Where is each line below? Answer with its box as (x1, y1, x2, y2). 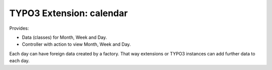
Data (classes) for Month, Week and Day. (22, 34, 107, 40)
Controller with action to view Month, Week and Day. (22, 41, 131, 47)
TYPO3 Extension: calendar (9, 8, 128, 19)
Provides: (9, 25, 29, 31)
